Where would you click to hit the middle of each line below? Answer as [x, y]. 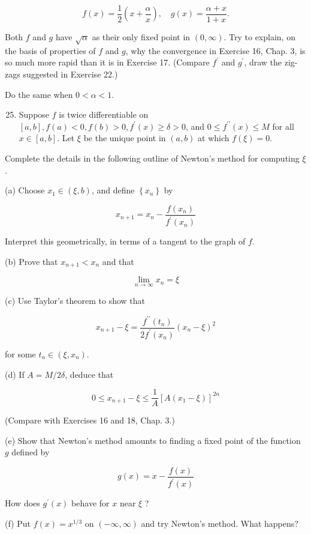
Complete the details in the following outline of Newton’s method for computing [152, 158]
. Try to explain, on [259, 37]
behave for [90, 503]
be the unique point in [125, 138]
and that [118, 261]
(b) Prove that [31, 261]
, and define [113, 190]
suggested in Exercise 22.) [70, 74]
